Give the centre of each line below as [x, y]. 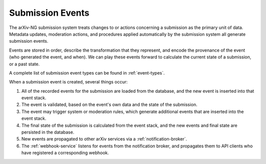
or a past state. [24, 64]
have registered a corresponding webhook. [65, 153]
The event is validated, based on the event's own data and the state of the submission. [109, 105]
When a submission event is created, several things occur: [68, 82]
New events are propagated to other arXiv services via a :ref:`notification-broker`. [104, 139]
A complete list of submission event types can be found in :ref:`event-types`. [87, 73]
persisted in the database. [48, 132]
